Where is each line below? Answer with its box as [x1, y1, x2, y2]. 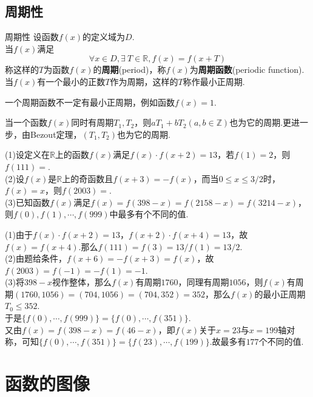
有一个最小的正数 [37, 75, 106, 87]
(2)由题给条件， [5, 252, 67, 265]
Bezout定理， [30, 127, 82, 140]
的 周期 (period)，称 [93, 63, 166, 76]
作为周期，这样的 [110, 75, 178, 87]
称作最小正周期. [183, 75, 245, 87]
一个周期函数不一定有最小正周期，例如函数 [5, 95, 175, 108]
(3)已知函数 [5, 195, 50, 208]
